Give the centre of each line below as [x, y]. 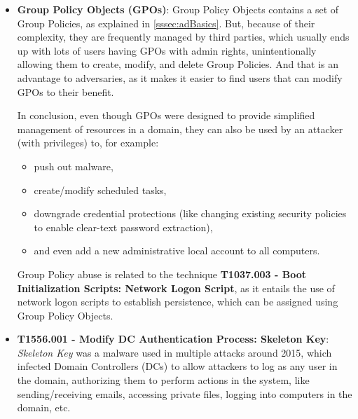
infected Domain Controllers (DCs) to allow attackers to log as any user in [177, 366]
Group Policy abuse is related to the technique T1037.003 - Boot [162, 274]
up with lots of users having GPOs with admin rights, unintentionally [167, 50]
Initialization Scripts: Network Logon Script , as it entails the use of [176, 288]
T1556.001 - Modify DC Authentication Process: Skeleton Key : [173, 339]
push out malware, [74, 166]
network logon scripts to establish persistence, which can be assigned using [178, 302]
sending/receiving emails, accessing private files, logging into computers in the [185, 393]
